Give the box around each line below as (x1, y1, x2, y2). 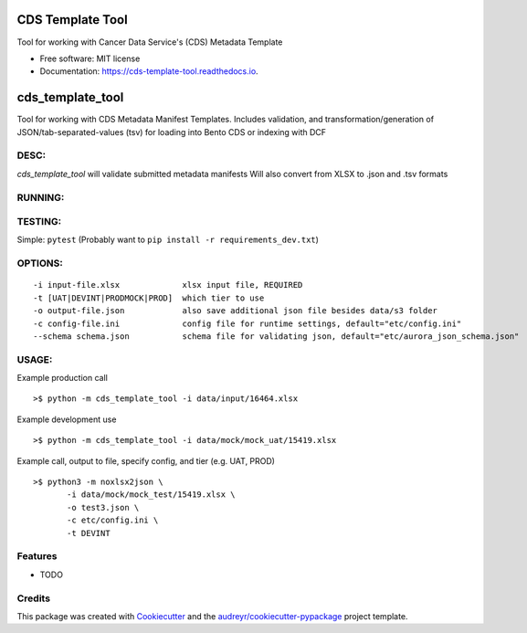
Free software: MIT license (39, 53, 141, 64)
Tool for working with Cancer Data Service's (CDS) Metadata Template (16, 37, 283, 47)
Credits (16, 592, 50, 605)
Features (16, 550, 58, 563)
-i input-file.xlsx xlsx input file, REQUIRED (33, 280, 303, 290)
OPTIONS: (16, 257, 63, 269)
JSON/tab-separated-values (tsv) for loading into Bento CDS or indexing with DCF (16, 126, 327, 137)
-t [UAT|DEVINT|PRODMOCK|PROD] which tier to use (33, 292, 265, 303)
